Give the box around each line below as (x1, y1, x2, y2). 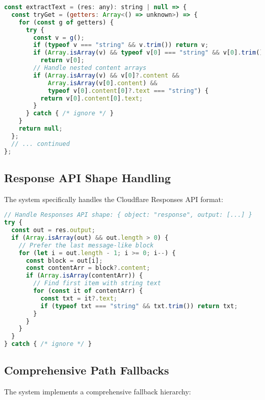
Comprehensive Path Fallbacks (4, 362, 169, 378)
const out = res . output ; (11, 227, 96, 234)
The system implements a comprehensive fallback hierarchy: (4, 386, 191, 397)
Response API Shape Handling (4, 169, 171, 185)
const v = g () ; (33, 34, 85, 41)
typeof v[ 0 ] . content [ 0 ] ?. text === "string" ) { (47, 87, 209, 94)
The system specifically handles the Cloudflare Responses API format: (4, 193, 223, 204)
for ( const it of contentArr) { (33, 287, 143, 295)
